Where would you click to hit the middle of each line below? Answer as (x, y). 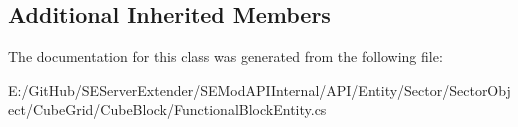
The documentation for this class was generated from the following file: (225, 56)
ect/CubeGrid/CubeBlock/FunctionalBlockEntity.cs (167, 109)
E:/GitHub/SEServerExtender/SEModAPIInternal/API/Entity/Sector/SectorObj (259, 89)
